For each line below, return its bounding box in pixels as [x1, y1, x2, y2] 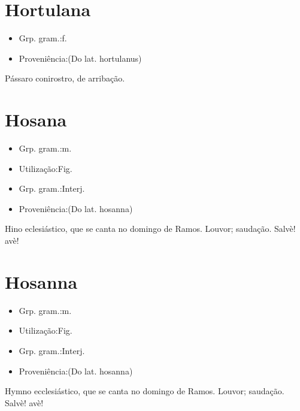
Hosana [5, 107, 67, 132]
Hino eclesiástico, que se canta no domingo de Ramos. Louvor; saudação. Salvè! [5, 222, 296, 235]
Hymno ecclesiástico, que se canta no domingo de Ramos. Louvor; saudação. [5, 385, 284, 397]
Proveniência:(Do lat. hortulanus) [19, 52, 142, 64]
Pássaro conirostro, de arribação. [5, 72, 125, 84]
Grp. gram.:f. [19, 32, 67, 44]
